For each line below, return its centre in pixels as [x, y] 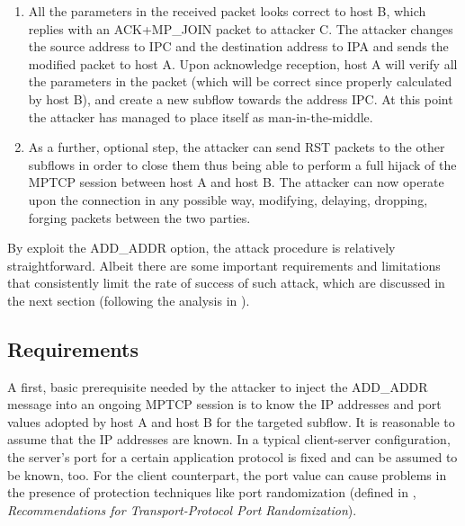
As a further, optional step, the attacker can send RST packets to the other [237, 147]
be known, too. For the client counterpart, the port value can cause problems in [227, 474]
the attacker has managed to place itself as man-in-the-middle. [201, 116]
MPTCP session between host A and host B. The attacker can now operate [236, 182]
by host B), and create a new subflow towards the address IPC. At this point [241, 98]
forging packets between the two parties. [139, 217]
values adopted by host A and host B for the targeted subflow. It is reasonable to [231, 421]
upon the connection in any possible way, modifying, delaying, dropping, [228, 199]
